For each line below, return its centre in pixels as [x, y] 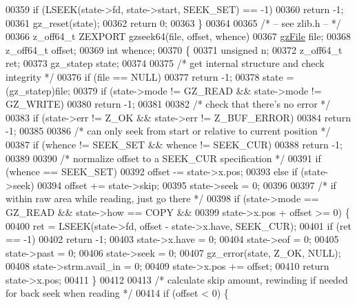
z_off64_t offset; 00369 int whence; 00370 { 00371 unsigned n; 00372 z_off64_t [174, 49]
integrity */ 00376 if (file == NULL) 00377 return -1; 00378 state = [150, 76]
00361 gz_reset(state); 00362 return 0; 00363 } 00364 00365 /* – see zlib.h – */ [173, 22]
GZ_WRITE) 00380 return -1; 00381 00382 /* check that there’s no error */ [168, 104]
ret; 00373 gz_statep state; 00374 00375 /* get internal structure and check [165, 63]
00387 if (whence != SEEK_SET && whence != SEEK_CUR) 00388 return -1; [174, 144]
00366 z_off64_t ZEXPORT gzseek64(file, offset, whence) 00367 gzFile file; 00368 [178, 36]
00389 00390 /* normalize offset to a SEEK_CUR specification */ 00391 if [163, 158]
